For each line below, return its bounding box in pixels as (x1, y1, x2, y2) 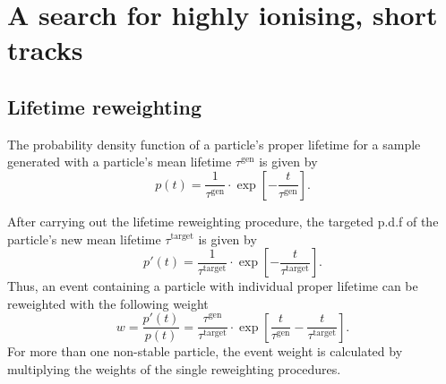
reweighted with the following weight (7, 294, 209, 312)
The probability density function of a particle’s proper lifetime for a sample (7, 134, 421, 153)
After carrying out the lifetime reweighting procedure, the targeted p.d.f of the (7, 211, 439, 230)
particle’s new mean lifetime (7, 229, 161, 248)
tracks (7, 31, 83, 68)
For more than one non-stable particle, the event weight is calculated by (7, 342, 403, 361)
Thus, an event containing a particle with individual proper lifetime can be (7, 277, 418, 295)
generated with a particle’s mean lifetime (7, 152, 232, 171)
